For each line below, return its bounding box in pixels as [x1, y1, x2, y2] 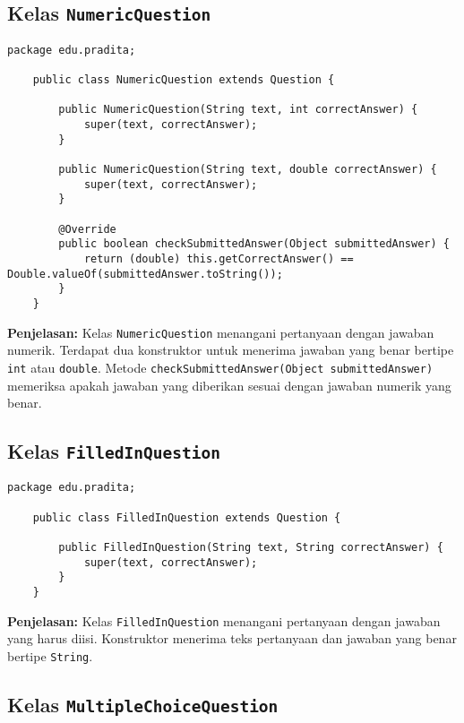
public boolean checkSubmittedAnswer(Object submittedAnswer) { [58, 237, 450, 251]
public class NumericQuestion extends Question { [32, 73, 335, 87]
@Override [58, 222, 116, 236]
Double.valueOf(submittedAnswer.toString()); [7, 267, 283, 280]
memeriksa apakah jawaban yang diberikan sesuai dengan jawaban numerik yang [7, 375, 451, 394]
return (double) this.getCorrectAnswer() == [83, 252, 354, 265]
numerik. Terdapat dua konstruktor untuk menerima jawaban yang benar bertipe [7, 340, 454, 359]
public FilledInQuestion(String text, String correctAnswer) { [58, 541, 443, 555]
